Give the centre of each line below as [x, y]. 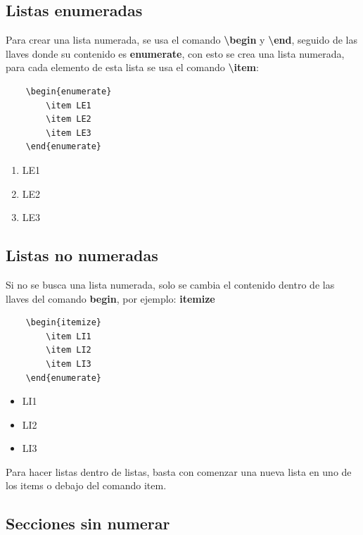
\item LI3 [69, 364]
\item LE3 [69, 133]
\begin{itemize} [64, 323]
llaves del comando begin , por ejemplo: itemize [110, 298]
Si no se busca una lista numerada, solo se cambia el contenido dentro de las [170, 284]
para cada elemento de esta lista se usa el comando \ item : [132, 67]
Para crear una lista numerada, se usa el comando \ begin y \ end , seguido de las [181, 40]
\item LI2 [69, 350]
